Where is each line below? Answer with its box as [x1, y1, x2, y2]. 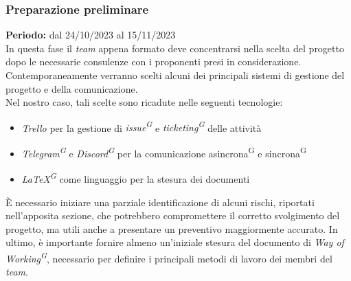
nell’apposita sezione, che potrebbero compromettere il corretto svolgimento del [5, 208, 340, 223]
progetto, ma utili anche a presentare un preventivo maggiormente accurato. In [5, 221, 338, 236]
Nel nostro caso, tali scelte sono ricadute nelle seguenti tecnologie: [5, 95, 283, 109]
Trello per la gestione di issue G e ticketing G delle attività [21, 118, 262, 135]
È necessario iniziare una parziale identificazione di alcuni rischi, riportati [5, 194, 315, 209]
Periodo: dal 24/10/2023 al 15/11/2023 [5, 27, 176, 42]
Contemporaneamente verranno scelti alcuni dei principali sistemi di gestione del [5, 68, 345, 82]
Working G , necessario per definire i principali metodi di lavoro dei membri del [5, 249, 332, 265]
